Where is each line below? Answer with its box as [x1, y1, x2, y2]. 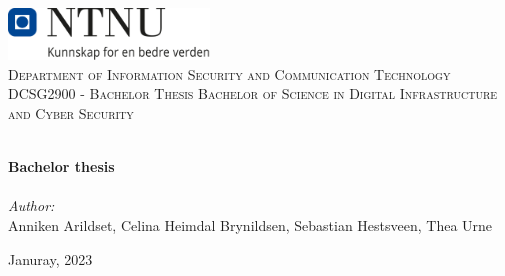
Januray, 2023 [8, 248, 93, 269]
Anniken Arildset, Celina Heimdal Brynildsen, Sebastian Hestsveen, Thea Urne [8, 214, 493, 235]
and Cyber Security [8, 102, 134, 123]
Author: [8, 195, 55, 216]
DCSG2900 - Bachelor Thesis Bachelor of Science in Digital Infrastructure [8, 83, 498, 104]
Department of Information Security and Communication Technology [8, 63, 451, 84]
